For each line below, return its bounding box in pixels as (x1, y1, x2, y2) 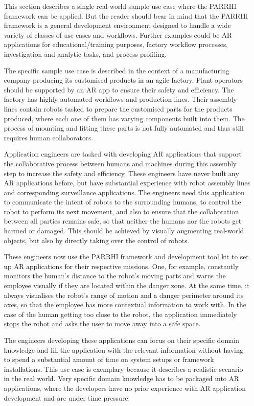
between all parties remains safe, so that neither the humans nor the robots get (4, 216, 242, 226)
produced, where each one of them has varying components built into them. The (4, 113, 245, 123)
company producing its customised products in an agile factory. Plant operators (4, 75, 243, 85)
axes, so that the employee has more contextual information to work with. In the (4, 299, 246, 310)
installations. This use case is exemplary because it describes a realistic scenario (4, 363, 243, 374)
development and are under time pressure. (4, 392, 130, 403)
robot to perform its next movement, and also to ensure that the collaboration (4, 206, 239, 216)
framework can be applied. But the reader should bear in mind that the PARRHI (4, 10, 248, 21)
